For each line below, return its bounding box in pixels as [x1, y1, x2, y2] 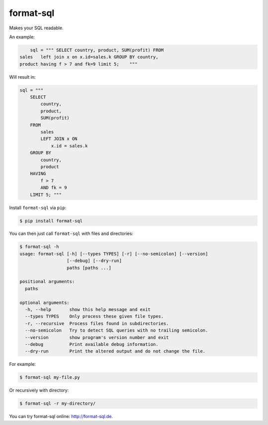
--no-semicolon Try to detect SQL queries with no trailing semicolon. [25, 327, 208, 333]
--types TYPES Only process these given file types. [25, 314, 164, 319]
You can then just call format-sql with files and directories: [9, 230, 134, 236]
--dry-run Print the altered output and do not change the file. [25, 348, 206, 354]
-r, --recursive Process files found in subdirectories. [25, 320, 169, 326]
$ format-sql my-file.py [19, 375, 80, 380]
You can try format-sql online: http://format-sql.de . [9, 414, 113, 420]
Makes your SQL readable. [9, 25, 64, 31]
